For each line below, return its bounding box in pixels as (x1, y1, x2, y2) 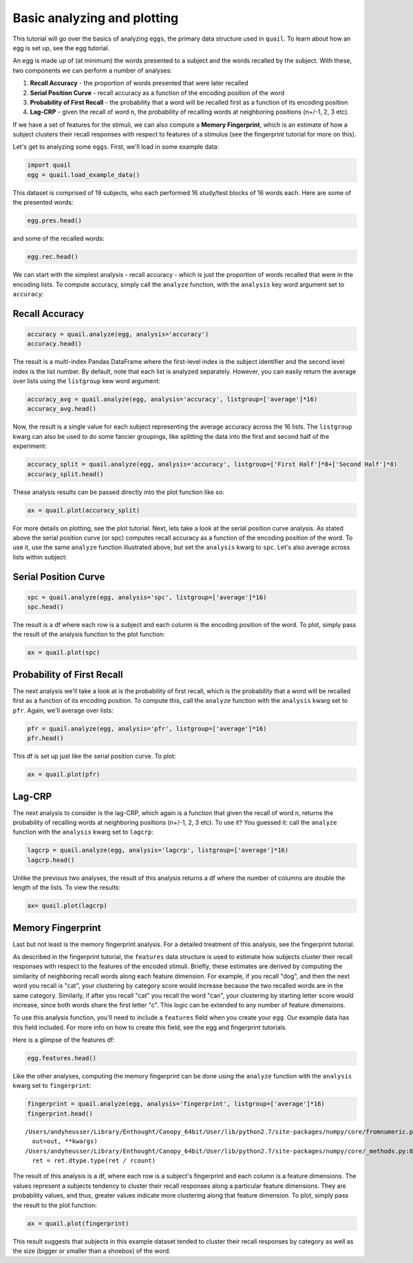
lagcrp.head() (27, 856, 75, 864)
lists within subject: (12, 553, 67, 561)
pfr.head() (27, 735, 64, 742)
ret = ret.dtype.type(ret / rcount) (32, 1157, 156, 1164)
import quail (27, 161, 72, 169)
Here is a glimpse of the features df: (12, 1036, 115, 1044)
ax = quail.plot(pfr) (27, 770, 100, 779)
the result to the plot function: (12, 1201, 97, 1209)
